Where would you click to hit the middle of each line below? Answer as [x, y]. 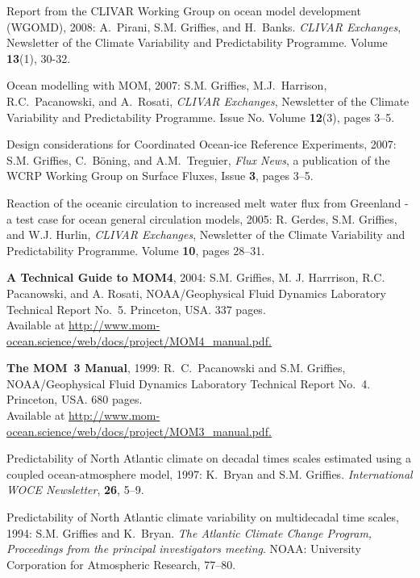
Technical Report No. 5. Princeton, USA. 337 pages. [136, 309]
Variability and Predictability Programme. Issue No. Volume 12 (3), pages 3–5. [201, 117]
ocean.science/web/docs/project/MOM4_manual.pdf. [139, 340]
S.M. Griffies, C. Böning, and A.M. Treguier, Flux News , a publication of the [198, 159]
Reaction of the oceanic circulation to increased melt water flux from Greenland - [208, 202]
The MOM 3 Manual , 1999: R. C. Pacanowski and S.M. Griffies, [176, 368]
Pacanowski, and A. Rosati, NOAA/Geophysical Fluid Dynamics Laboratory [196, 293]
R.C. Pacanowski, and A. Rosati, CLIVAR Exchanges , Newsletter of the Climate [208, 101]
